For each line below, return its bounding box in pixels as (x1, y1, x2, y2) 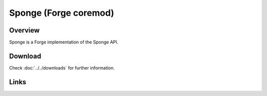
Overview (9, 26, 40, 34)
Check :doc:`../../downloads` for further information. (9, 64, 115, 71)
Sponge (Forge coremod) (9, 7, 115, 18)
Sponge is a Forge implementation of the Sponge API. (9, 39, 119, 45)
